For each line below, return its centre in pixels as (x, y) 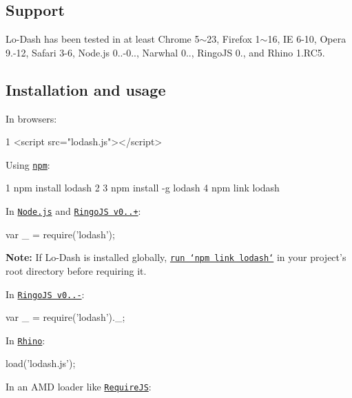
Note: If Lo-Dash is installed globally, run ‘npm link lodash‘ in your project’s (176, 257)
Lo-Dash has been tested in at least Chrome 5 (103, 39)
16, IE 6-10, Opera (307, 39)
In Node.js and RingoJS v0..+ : (73, 211)
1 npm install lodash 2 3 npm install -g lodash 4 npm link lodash (143, 188)
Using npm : (28, 164)
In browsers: (31, 118)
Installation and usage (86, 89)
